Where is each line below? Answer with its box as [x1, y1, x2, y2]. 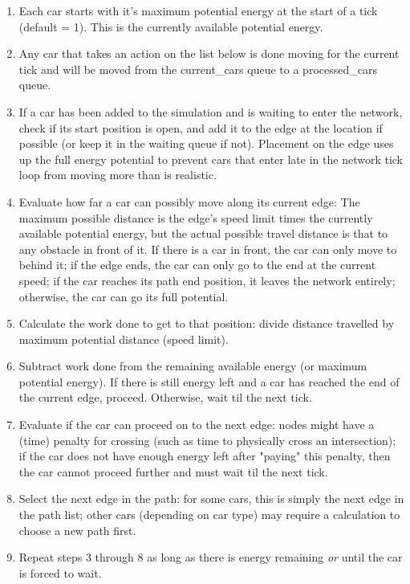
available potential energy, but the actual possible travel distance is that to [18, 225, 388, 242]
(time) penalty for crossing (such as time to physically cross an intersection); [18, 431, 396, 448]
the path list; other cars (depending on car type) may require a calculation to [18, 506, 400, 523]
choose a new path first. [18, 521, 136, 538]
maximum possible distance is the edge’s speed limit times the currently [18, 209, 373, 226]
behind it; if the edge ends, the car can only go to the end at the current [18, 256, 376, 273]
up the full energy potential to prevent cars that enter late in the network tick [18, 150, 404, 167]
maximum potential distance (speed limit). [18, 330, 229, 347]
